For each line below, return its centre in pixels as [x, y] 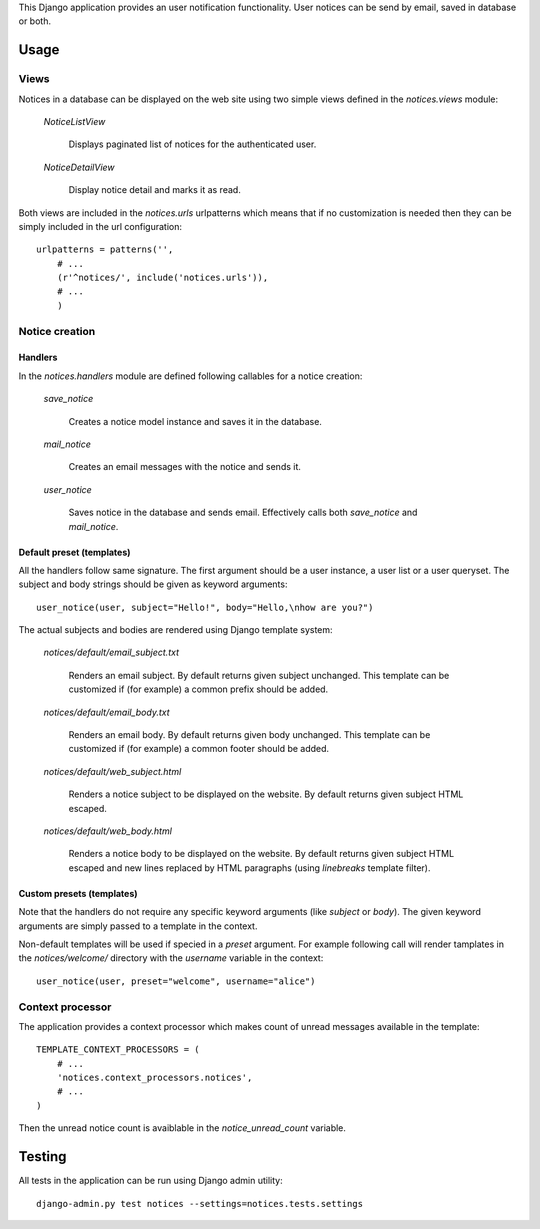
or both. [35, 21]
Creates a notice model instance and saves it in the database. [195, 421]
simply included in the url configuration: [100, 226]
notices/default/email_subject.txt [111, 652]
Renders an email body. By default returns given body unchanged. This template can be [249, 735]
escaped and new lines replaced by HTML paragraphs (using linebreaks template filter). [249, 867]
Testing [42, 1156]
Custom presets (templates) [78, 893]
